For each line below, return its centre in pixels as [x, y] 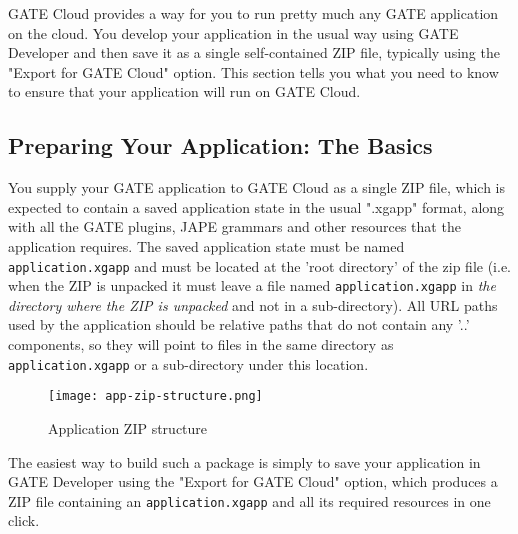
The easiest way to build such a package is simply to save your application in [244, 461]
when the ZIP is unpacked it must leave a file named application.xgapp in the [252, 285]
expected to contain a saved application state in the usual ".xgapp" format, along [256, 206]
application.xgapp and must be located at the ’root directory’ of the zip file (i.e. [260, 265]
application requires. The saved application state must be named [206, 245]
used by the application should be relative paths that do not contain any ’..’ [239, 324]
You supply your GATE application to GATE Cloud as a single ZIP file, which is [256, 187]
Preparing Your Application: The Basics [220, 145]
